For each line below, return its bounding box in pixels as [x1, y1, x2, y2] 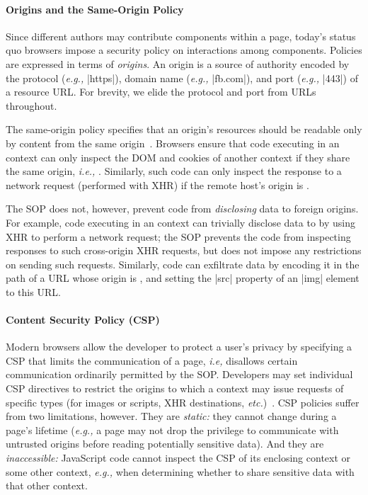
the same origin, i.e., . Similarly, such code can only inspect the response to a [6, 164, 342, 178]
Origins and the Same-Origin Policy [6, 1, 184, 16]
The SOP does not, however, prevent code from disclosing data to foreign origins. [6, 201, 359, 216]
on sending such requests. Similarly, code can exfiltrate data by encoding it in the [6, 256, 360, 271]
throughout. [6, 98, 57, 113]
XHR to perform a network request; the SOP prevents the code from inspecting [6, 229, 351, 244]
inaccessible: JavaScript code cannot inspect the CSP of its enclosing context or [6, 450, 351, 465]
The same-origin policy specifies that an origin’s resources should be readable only [6, 122, 362, 137]
